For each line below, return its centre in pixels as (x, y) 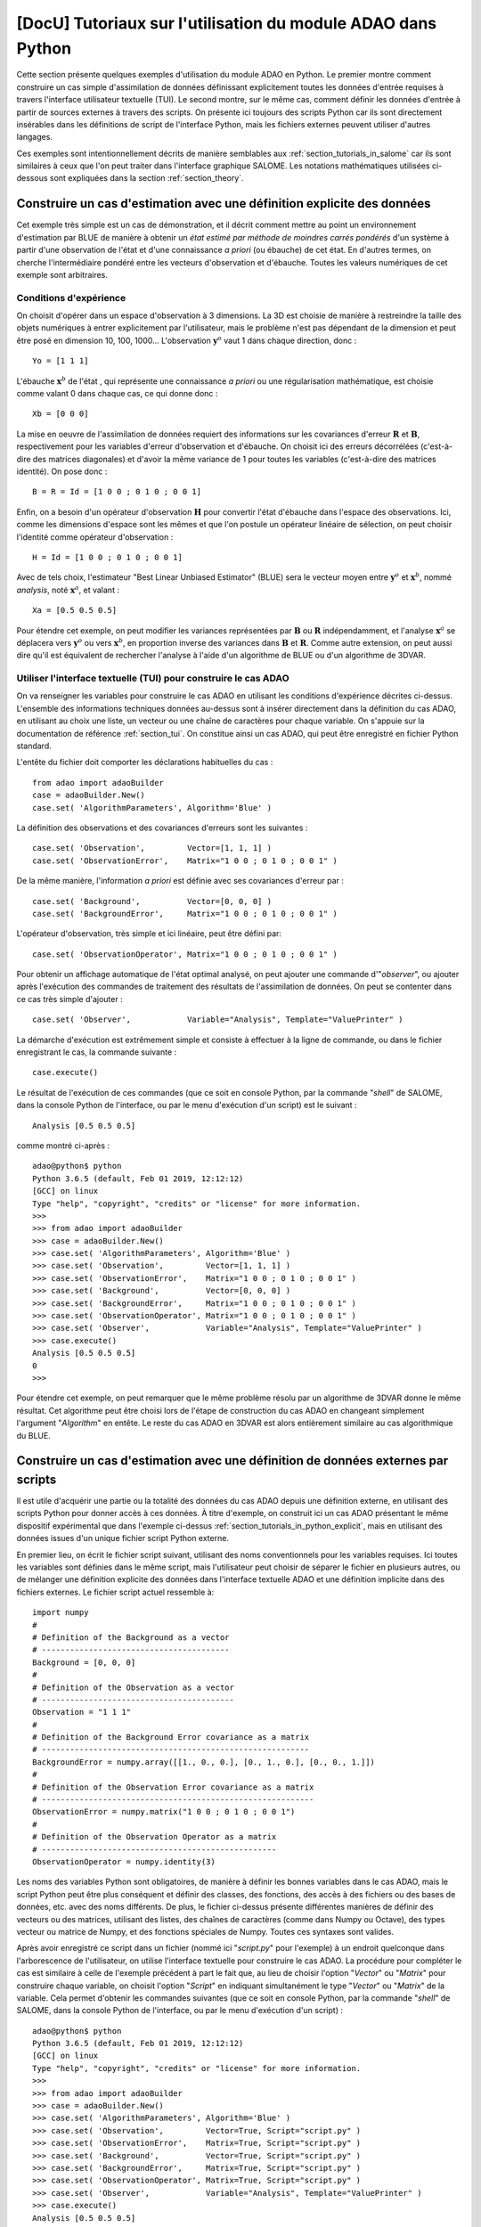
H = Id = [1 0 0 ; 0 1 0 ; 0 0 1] (107, 557)
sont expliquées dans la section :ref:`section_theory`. (147, 178)
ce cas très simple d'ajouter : (70, 999)
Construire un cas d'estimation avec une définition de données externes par (232, 1461)
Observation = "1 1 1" (82, 1712)
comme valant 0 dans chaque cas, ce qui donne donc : (117, 394)
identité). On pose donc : (62, 471)
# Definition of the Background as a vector (131, 1637)
